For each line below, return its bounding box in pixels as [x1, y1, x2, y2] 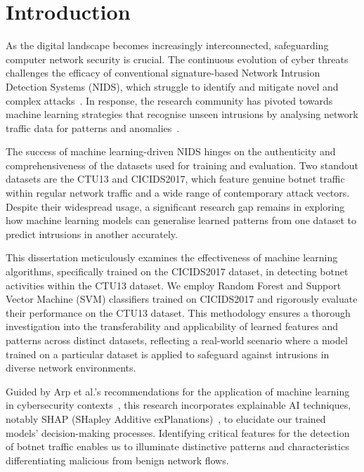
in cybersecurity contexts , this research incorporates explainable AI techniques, [6, 398, 351, 412]
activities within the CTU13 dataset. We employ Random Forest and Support [6, 277, 342, 292]
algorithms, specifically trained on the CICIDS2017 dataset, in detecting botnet [6, 264, 349, 279]
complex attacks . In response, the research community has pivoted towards [6, 93, 333, 107]
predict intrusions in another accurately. [6, 226, 178, 241]
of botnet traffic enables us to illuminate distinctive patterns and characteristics [6, 439, 349, 454]
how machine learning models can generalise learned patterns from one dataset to [6, 213, 357, 228]
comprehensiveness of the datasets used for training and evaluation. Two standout [6, 157, 358, 172]
